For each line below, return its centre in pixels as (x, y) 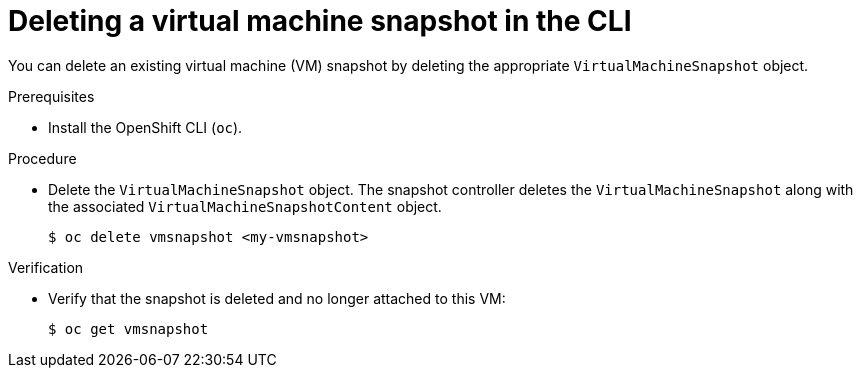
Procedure (42, 158)
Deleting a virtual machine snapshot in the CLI (320, 21)
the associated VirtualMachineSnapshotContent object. (245, 206)
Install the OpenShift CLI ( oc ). (145, 127)
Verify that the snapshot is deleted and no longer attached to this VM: (277, 298)
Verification (46, 267)
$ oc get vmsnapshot (128, 328)
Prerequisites (51, 96)
